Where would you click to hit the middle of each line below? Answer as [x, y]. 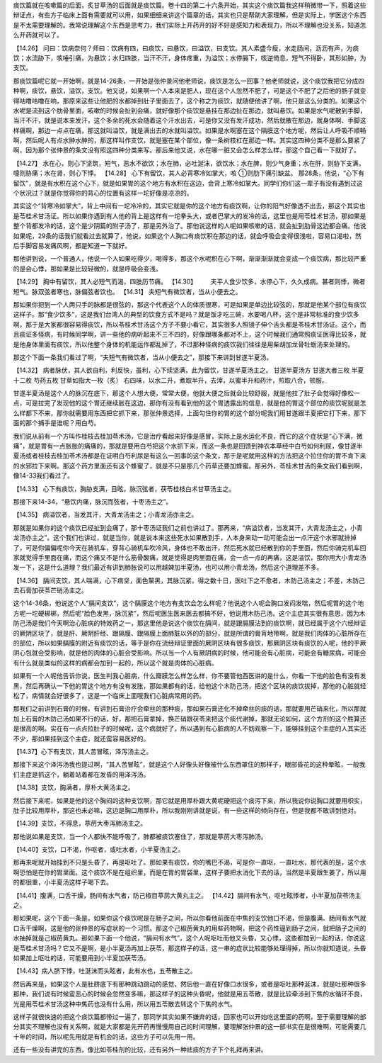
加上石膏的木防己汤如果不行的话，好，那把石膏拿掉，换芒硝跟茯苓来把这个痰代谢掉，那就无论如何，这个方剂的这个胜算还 [190, 719]
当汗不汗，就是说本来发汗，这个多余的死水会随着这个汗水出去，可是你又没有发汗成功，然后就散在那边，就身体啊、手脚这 [190, 120]
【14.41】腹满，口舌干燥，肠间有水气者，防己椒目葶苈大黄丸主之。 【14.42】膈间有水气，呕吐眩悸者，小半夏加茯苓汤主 [187, 895]
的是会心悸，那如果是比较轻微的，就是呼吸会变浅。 [87, 269]
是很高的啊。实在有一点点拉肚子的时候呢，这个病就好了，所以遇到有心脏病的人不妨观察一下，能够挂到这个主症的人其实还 [190, 729]
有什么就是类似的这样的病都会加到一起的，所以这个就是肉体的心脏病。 [115, 663]
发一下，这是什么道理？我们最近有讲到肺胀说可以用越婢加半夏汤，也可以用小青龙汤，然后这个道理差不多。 [168, 568]
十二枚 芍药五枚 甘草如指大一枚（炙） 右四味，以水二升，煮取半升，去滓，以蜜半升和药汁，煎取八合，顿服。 [170, 380]
